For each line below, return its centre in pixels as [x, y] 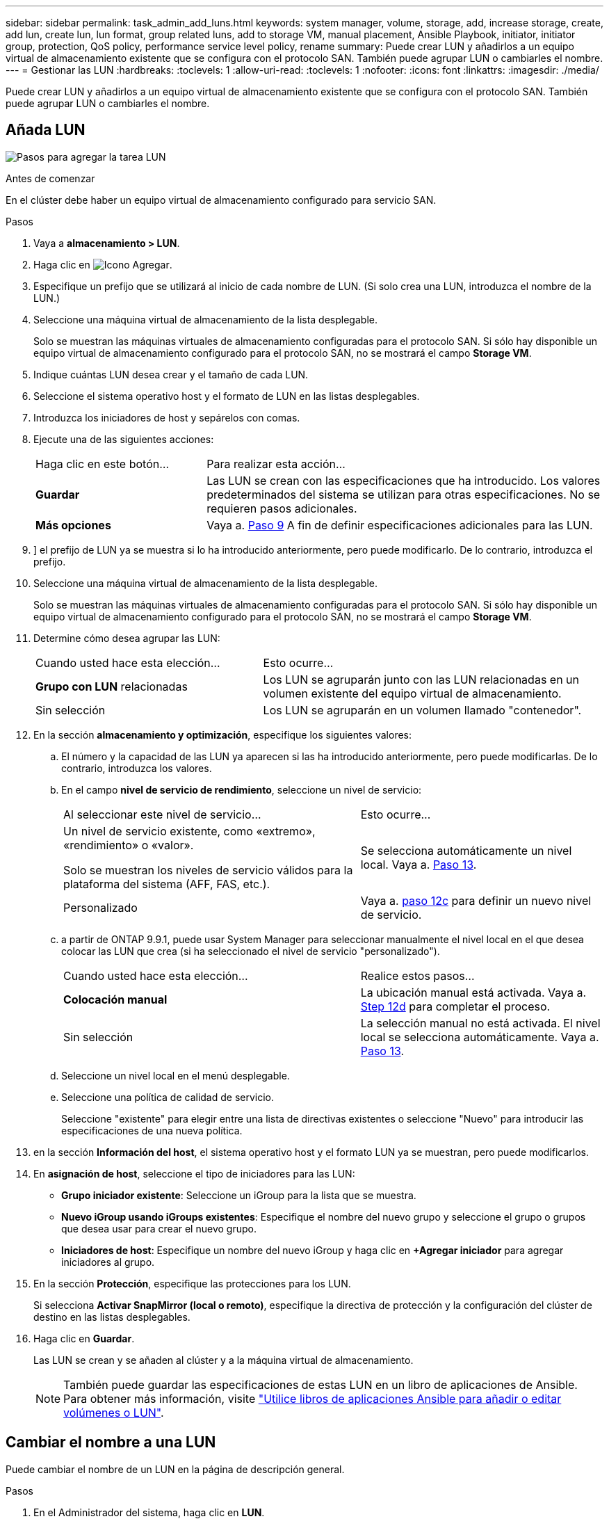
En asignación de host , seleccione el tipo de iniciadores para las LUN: [194, 1173]
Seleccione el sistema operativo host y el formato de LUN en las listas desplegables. [227, 396]
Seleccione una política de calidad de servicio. [168, 1097]
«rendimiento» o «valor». [129, 845]
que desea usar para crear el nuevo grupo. [159, 1228]
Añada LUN [46, 130]
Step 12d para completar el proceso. [455, 1006]
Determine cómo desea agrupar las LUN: [127, 638]
